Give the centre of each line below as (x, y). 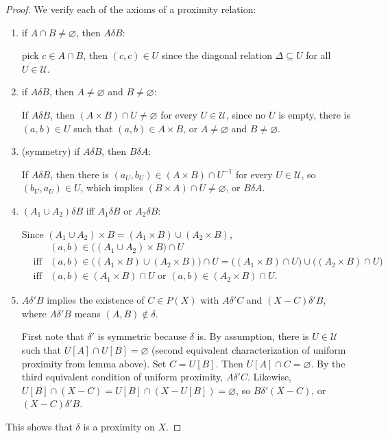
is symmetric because (142, 336)
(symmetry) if (51, 151)
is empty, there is (314, 114)
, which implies (112, 187)
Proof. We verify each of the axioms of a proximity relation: (131, 9)
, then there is (80, 174)
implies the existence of (96, 300)
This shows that (39, 426)
